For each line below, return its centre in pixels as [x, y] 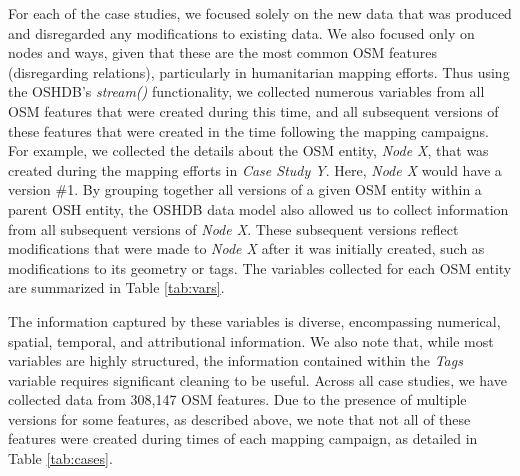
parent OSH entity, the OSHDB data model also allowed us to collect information [258, 208]
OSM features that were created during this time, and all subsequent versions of [253, 110]
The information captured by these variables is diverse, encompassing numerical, [254, 320]
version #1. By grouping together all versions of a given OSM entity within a [245, 189]
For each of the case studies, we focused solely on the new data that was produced [260, 13]
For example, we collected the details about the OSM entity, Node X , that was [248, 150]
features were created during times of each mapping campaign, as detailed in [243, 438]
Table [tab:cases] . [60, 458]
